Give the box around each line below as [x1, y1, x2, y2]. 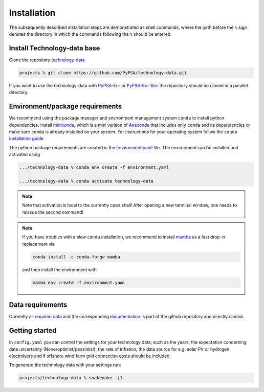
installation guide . [9, 136, 45, 141]
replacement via [22, 241, 55, 247]
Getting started [9, 326, 57, 335]
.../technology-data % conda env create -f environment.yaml [19, 164, 169, 170]
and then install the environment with [22, 267, 97, 273]
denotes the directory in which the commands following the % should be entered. [9, 31, 172, 37]
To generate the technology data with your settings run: [9, 362, 121, 368]
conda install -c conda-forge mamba [32, 254, 121, 259]
